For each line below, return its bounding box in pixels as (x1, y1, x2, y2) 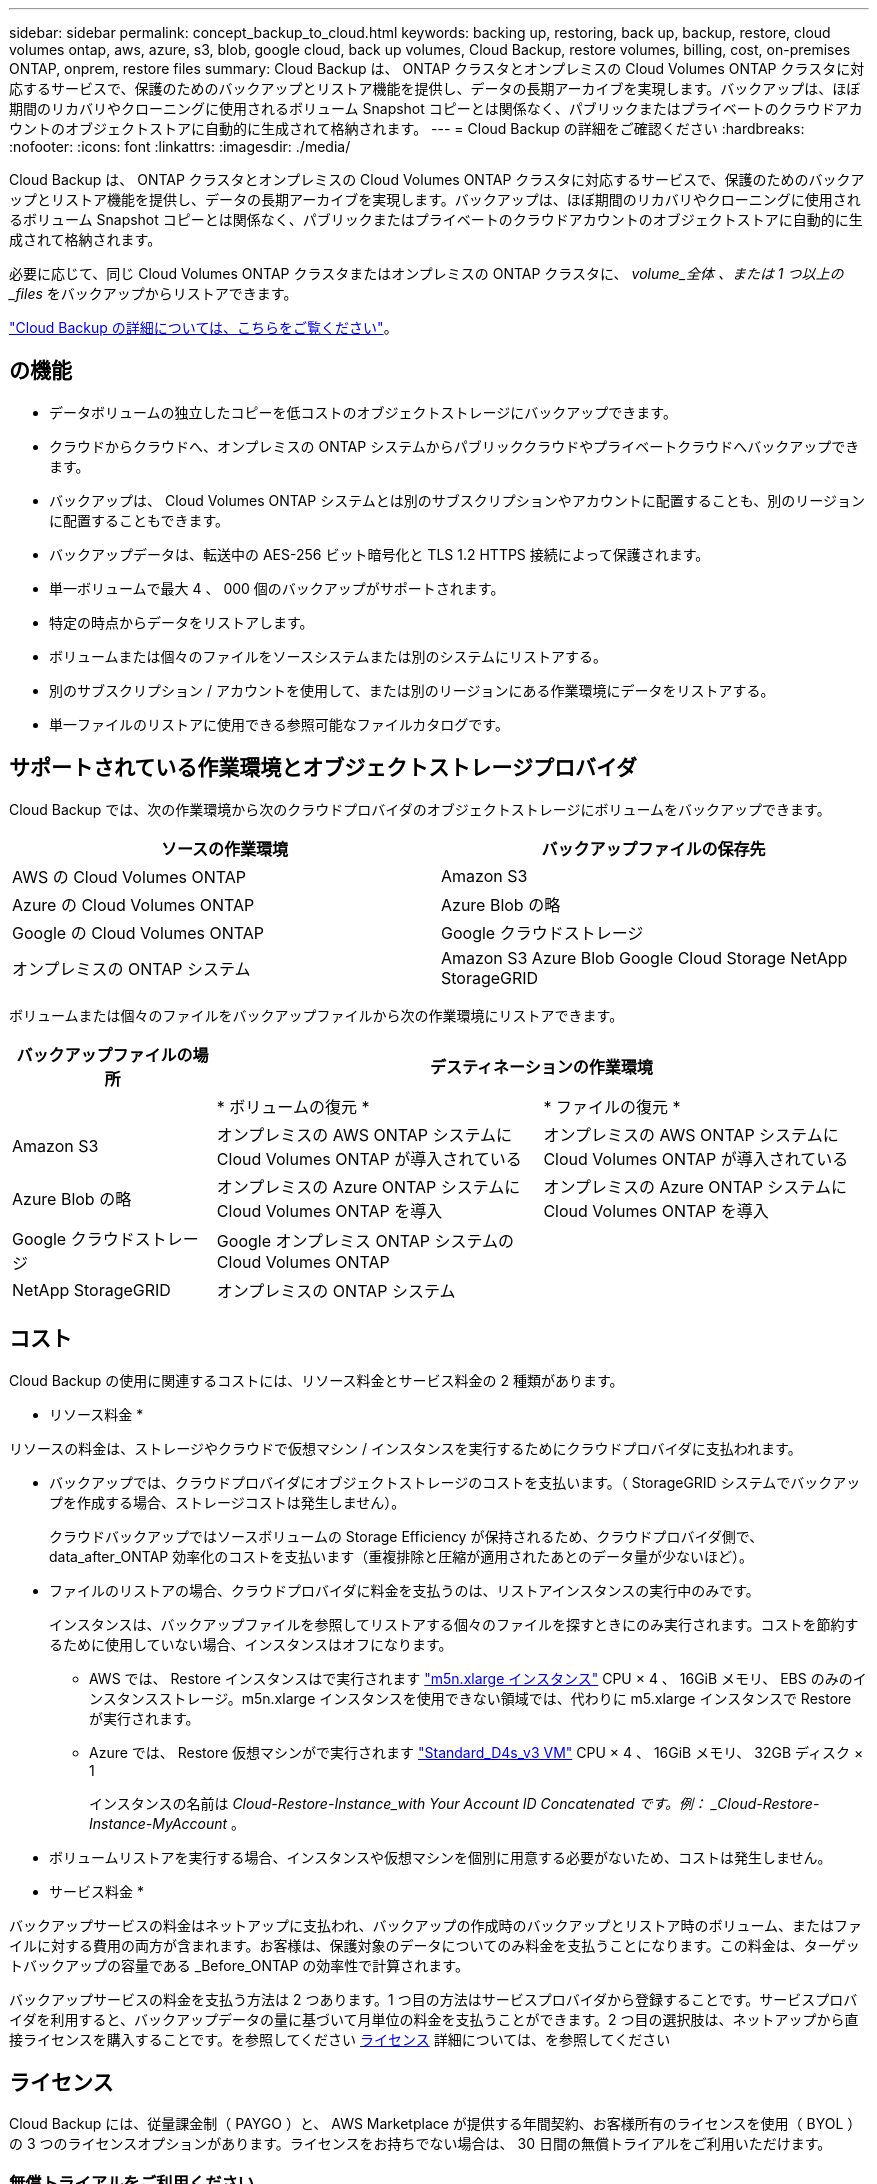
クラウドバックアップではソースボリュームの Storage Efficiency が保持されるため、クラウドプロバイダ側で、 (49, 1527, 764, 1545)
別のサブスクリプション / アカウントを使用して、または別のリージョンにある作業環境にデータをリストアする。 (49, 681, 775, 699)
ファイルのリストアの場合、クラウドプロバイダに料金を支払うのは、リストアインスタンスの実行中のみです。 (49, 1581, 760, 1599)
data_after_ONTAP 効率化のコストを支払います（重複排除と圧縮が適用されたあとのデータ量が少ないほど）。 (49, 1547, 754, 1565)
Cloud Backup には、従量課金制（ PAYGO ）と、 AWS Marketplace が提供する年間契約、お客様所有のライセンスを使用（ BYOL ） (9, 2115, 862, 2133)
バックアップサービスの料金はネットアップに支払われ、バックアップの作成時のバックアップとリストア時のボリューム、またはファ (9, 1916, 863, 1934)
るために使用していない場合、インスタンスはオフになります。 (49, 1635, 453, 1653)
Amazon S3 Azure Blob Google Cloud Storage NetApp (441, 947, 848, 968)
